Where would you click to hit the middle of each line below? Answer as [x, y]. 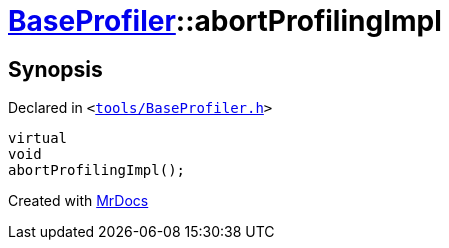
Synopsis [55, 69]
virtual [38, 138]
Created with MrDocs [78, 201]
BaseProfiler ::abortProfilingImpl [225, 21]
